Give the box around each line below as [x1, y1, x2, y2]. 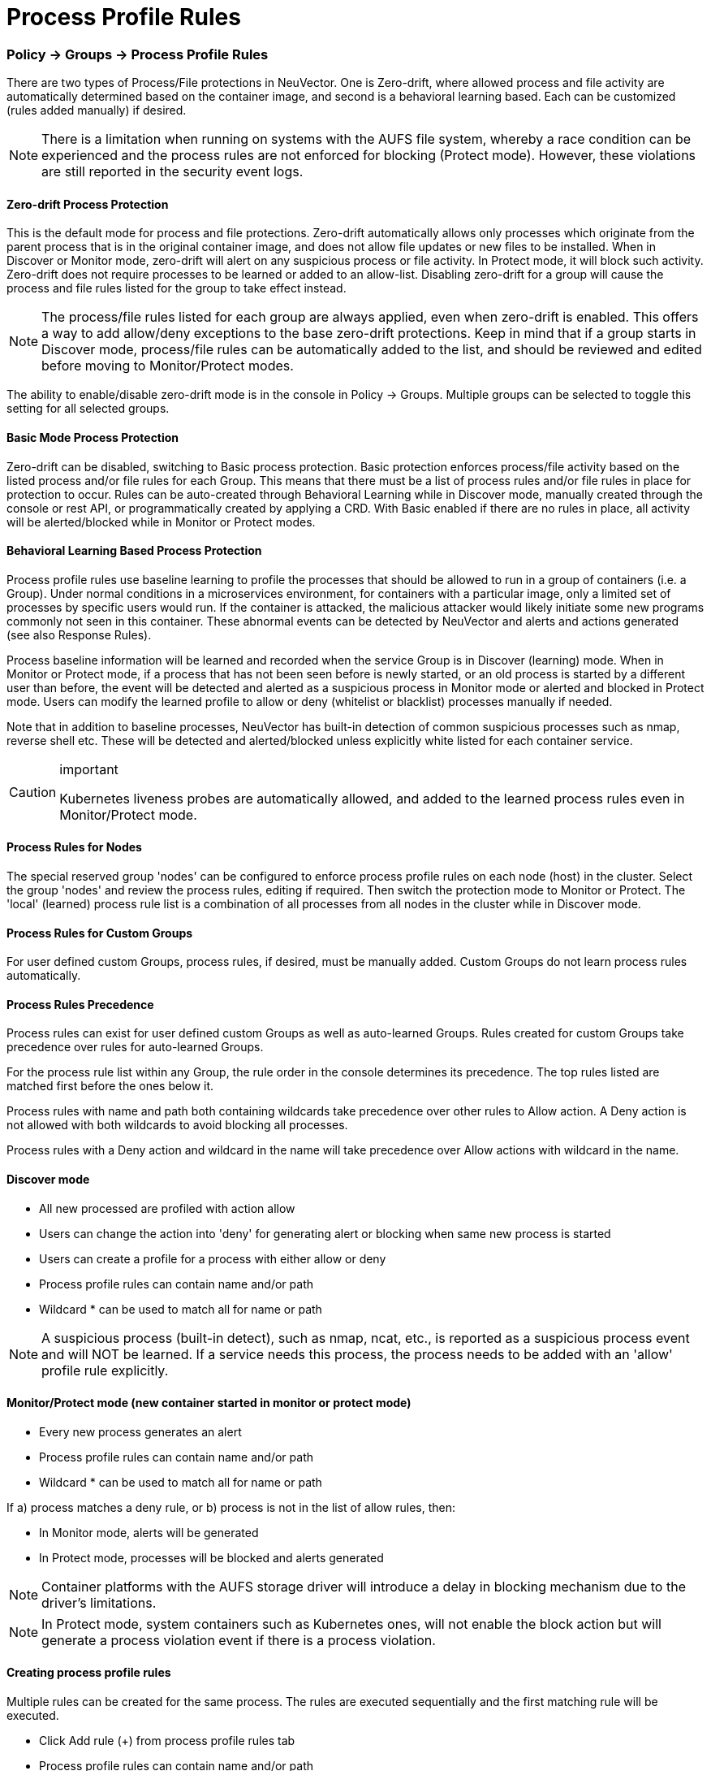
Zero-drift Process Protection [6, 197, 169, 211]
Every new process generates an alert [39, 1424, 242, 1439]
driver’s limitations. [41, 1594, 157, 1611]
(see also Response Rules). [6, 627, 152, 642]
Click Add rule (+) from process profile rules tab [39, 1734, 295, 1748]
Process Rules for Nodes [6, 840, 142, 855]
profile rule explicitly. [41, 1362, 169, 1379]
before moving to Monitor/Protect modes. [41, 357, 294, 375]
